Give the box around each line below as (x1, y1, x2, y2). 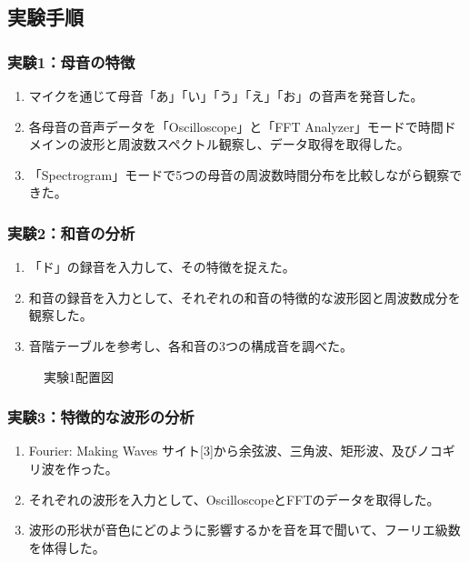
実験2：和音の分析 (7, 221, 135, 244)
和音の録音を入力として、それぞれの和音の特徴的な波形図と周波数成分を (28, 287, 461, 306)
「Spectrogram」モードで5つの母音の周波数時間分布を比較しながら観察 (28, 165, 450, 184)
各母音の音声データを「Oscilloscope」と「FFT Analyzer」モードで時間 (28, 116, 444, 135)
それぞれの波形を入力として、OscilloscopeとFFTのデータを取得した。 (28, 489, 440, 508)
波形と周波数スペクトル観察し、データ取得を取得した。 (79, 135, 410, 154)
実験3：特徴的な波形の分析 (7, 406, 195, 428)
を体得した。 (28, 537, 105, 557)
